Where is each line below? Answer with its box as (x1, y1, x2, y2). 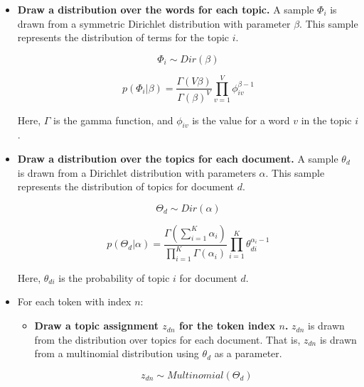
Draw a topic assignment (34, 318, 159, 333)
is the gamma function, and (53, 112, 173, 127)
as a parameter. (214, 346, 282, 361)
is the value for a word (192, 112, 290, 127)
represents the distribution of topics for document (17, 179, 235, 194)
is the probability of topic (58, 270, 170, 285)
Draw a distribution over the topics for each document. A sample (17, 151, 338, 165)
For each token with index (17, 294, 132, 309)
